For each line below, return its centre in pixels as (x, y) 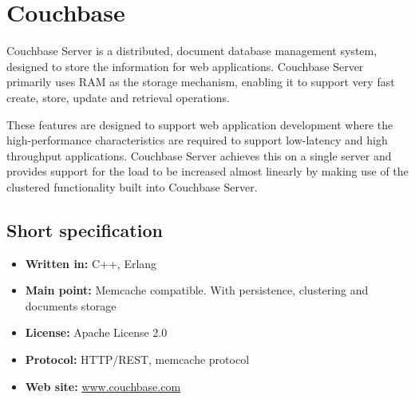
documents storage (71, 305)
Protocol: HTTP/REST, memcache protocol (137, 359)
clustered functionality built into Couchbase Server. (132, 186)
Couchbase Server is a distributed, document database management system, (192, 51)
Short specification (85, 229)
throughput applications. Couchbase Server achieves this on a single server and (199, 155)
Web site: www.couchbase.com (103, 386)
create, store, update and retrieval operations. (118, 97)
